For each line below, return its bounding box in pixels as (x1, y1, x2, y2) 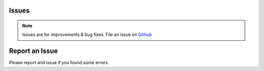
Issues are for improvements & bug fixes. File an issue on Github (22, 32, 152, 37)
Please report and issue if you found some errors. (9, 60, 110, 66)
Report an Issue (9, 47, 58, 55)
